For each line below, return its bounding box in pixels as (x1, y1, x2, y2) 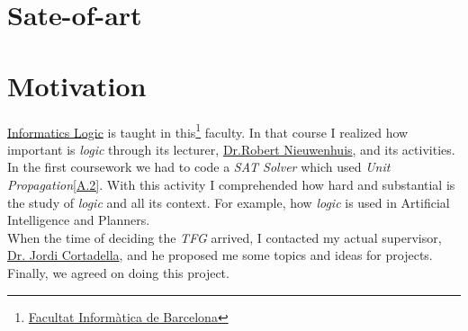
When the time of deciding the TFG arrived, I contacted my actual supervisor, (7, 228, 442, 246)
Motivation (7, 67, 147, 103)
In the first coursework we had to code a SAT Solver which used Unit (7, 157, 391, 176)
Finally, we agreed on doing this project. (7, 263, 229, 282)
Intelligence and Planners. (7, 210, 150, 229)
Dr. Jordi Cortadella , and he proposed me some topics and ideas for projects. (7, 246, 433, 264)
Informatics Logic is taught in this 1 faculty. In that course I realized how (7, 120, 409, 141)
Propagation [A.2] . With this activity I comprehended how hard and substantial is (7, 174, 455, 193)
